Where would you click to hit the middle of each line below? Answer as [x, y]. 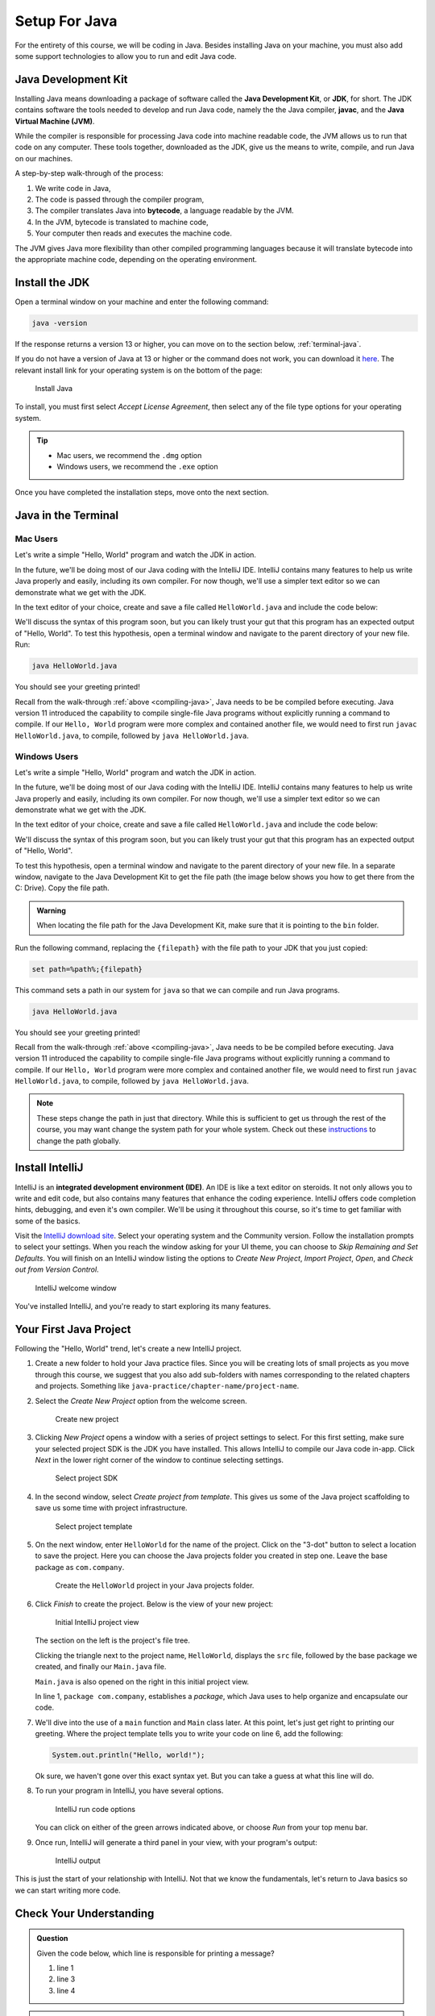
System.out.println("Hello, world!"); [128, 1755]
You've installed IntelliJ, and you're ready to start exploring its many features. [143, 1306]
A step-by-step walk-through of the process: [89, 173]
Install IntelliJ [49, 1168]
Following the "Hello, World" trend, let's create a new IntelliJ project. [128, 1348]
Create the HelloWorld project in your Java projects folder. [155, 1585]
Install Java [54, 388]
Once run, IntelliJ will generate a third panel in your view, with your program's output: [176, 1842]
